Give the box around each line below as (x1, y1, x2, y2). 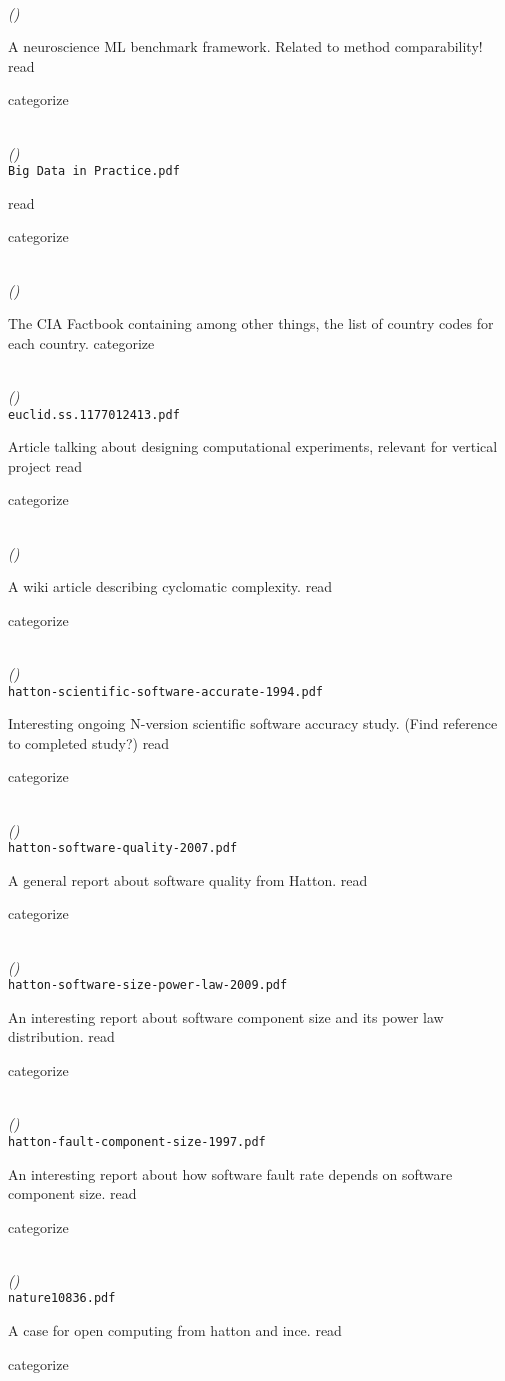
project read (8, 455, 82, 476)
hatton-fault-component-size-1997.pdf (8, 1134, 266, 1149)
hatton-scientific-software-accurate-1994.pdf (8, 684, 323, 699)
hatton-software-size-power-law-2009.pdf (8, 978, 288, 993)
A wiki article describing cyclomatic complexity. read (8, 576, 333, 597)
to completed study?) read (8, 732, 170, 753)
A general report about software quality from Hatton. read (8, 869, 368, 890)
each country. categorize (8, 332, 155, 353)
